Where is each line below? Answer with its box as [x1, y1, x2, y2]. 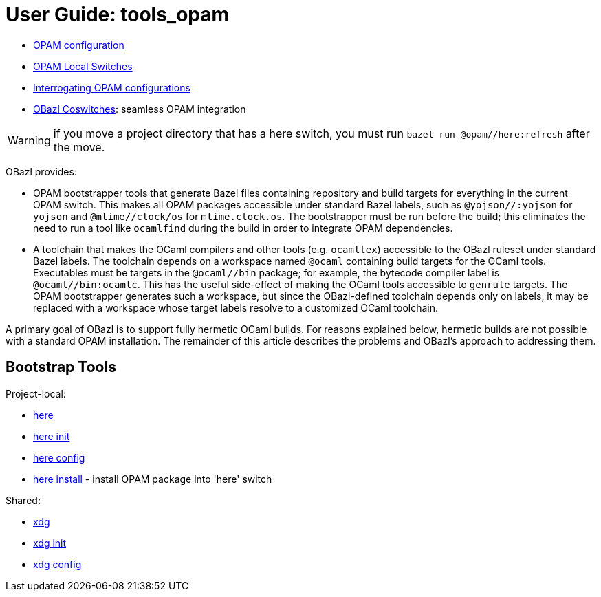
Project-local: [6, 387, 66, 400]
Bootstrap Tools [6, 358, 116, 376]
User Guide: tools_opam [6, 3, 230, 26]
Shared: [6, 494, 41, 506]
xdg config [33, 558, 82, 570]
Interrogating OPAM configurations [33, 81, 190, 94]
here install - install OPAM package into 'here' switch [33, 473, 272, 485]
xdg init [33, 536, 67, 549]
